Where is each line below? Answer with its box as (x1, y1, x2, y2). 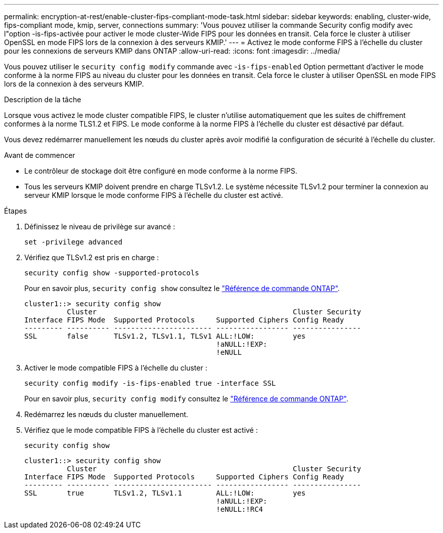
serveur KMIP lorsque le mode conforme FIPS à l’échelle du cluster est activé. (24, 191, 283, 199)
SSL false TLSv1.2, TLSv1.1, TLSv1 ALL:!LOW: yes (24, 332, 306, 340)
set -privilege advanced (24, 238, 122, 246)
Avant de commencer (4, 151, 75, 159)
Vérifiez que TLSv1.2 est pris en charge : (24, 253, 159, 262)
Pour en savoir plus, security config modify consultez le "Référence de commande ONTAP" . (24, 394, 348, 403)
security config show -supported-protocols (24, 269, 199, 277)
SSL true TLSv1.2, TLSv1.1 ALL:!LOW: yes (24, 489, 306, 497)
